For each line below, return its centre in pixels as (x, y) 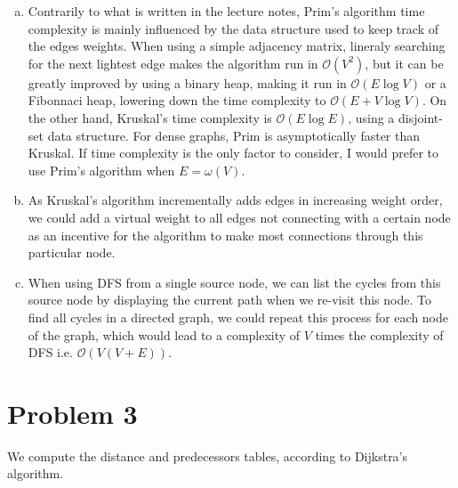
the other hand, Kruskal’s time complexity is (150, 117)
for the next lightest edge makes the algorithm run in (173, 63)
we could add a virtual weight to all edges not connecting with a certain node (239, 217)
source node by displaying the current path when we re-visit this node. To (229, 300)
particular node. (72, 252)
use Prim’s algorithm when (101, 170)
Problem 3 (72, 413)
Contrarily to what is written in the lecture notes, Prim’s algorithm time (226, 11)
